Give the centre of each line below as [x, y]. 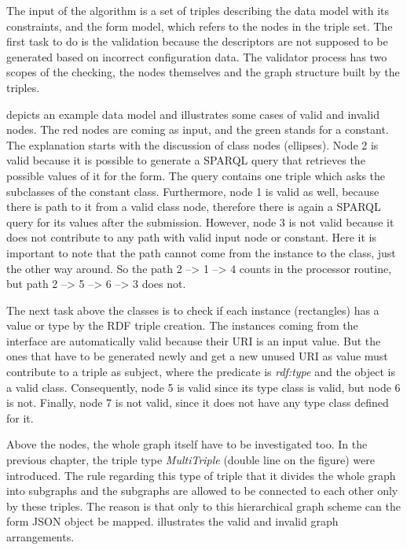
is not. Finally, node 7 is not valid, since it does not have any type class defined [198, 402]
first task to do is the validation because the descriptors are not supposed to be [197, 41]
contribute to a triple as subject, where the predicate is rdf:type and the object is [201, 372]
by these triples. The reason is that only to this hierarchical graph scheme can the [203, 506]
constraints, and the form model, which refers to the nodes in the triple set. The [200, 26]
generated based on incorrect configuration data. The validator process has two [197, 56]
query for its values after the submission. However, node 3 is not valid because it [200, 221]
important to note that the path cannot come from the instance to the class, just [201, 252]
